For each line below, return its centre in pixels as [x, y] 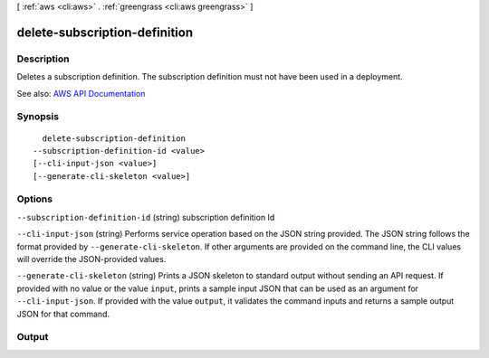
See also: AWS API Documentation [81, 93]
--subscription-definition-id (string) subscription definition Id [146, 217]
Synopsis [38, 117]
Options [35, 199]
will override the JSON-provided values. [91, 259]
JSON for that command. [63, 314]
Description [43, 59]
